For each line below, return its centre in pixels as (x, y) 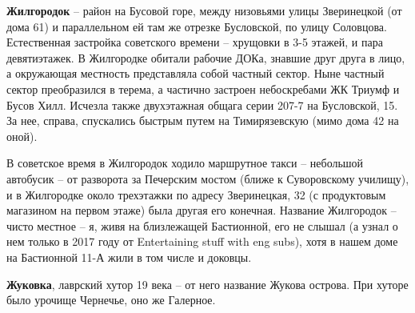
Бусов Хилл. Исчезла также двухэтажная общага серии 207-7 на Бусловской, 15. (202, 104)
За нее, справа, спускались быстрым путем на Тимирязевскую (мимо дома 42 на (203, 120)
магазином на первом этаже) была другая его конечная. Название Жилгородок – (202, 210)
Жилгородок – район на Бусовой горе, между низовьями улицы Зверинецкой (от (204, 10)
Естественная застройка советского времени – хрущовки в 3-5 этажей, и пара (195, 42)
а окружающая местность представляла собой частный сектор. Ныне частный (196, 73)
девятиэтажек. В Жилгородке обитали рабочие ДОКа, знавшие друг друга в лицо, (206, 57)
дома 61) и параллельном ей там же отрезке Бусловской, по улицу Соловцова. (197, 26)
